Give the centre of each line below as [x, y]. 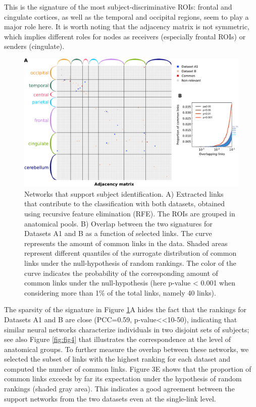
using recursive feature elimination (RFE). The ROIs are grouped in [130, 213]
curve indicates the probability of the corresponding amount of [121, 273]
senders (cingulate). [34, 46]
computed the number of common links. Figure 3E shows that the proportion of [128, 368]
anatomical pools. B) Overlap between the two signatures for [118, 223]
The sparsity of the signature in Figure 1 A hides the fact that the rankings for [125, 309]
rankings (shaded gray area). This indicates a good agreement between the [119, 389]
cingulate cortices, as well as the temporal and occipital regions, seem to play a [126, 16]
